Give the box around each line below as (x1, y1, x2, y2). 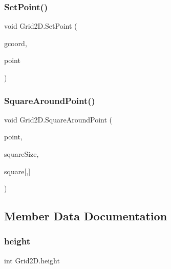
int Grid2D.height (4, 255, 60, 265)
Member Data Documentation (4, 208, 167, 224)
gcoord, (4, 37, 27, 48)
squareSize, (4, 149, 39, 159)
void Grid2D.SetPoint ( (4, 20, 77, 31)
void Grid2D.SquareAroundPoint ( (4, 114, 113, 125)
